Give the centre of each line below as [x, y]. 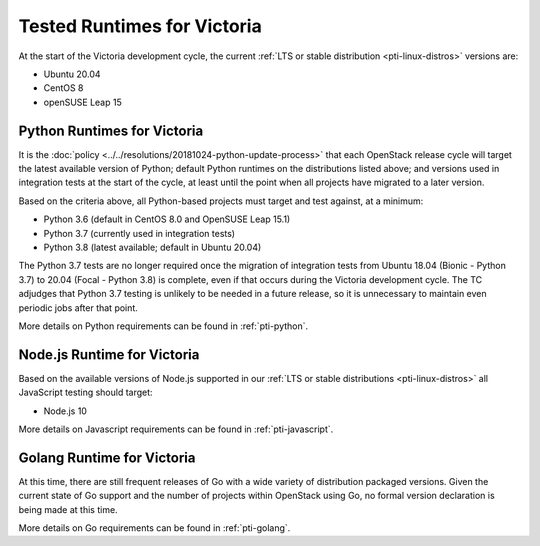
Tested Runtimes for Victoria [140, 26]
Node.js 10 [65, 411]
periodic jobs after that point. [78, 307]
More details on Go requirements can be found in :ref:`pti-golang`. [154, 528]
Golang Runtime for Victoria [107, 457]
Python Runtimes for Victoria [111, 130]
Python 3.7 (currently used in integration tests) [139, 233]
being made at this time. [68, 509]
